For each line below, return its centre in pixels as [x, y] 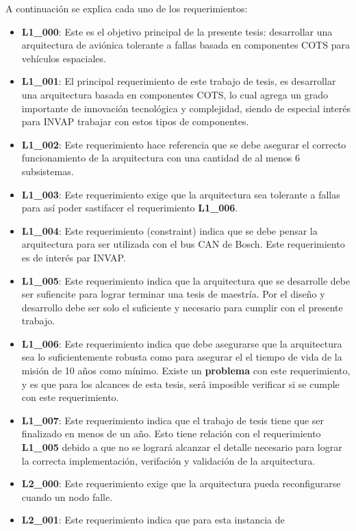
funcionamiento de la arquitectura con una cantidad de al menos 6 [161, 158]
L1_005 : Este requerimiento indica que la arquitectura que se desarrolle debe [186, 280]
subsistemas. [48, 171]
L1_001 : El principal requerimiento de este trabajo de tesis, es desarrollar [179, 81]
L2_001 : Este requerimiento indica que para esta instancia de [153, 520]
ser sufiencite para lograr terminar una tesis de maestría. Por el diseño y [173, 294]
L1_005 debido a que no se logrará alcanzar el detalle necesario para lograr [182, 447]
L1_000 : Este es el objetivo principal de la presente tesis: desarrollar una [177, 31]
